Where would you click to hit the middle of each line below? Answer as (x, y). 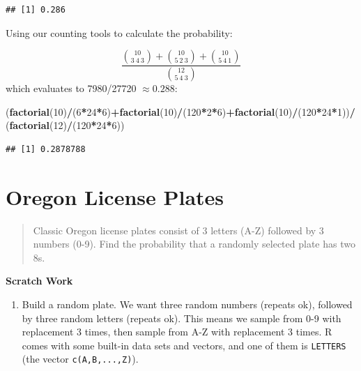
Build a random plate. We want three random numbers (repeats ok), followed (187, 304)
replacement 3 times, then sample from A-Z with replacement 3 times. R (177, 332)
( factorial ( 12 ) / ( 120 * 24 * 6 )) (65, 125)
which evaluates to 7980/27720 (71, 88)
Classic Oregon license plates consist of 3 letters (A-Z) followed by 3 (178, 230)
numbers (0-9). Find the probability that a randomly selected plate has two (194, 244)
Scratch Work (39, 281)
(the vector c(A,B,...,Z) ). (80, 359)
